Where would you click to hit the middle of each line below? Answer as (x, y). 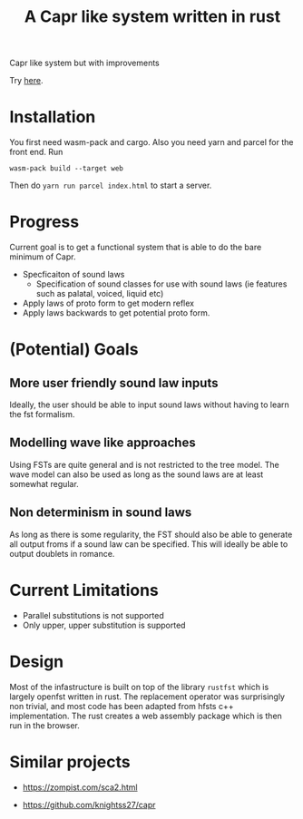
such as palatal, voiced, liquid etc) (100, 294)
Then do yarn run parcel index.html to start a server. (111, 185)
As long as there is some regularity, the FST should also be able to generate (151, 534)
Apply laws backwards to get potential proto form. (116, 313)
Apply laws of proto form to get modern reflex (108, 303)
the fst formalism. (42, 414)
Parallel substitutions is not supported (93, 615)
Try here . (26, 81)
